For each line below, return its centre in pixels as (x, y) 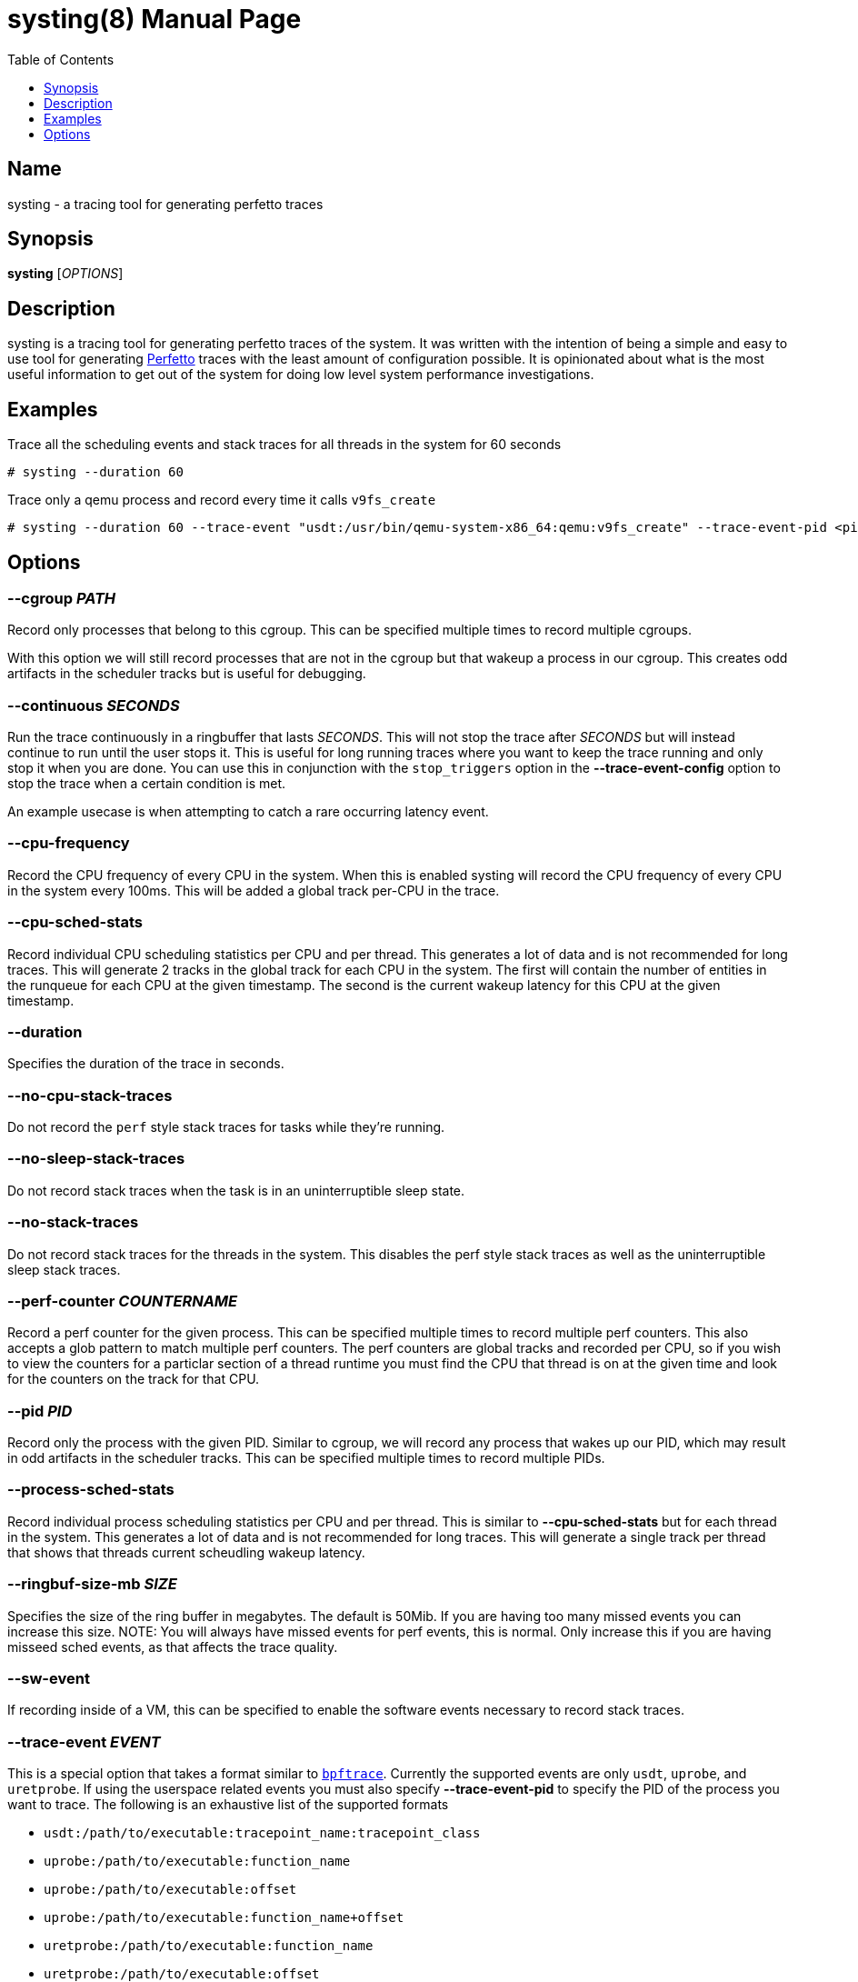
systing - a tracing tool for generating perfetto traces (165, 204)
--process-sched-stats (91, 1490)
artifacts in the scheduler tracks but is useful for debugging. (187, 674)
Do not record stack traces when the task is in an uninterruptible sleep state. (236, 1190)
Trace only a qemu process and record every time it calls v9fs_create (222, 500)
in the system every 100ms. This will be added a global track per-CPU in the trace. (254, 890)
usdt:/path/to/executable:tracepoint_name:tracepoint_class (262, 1833)
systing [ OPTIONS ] (65, 274)
